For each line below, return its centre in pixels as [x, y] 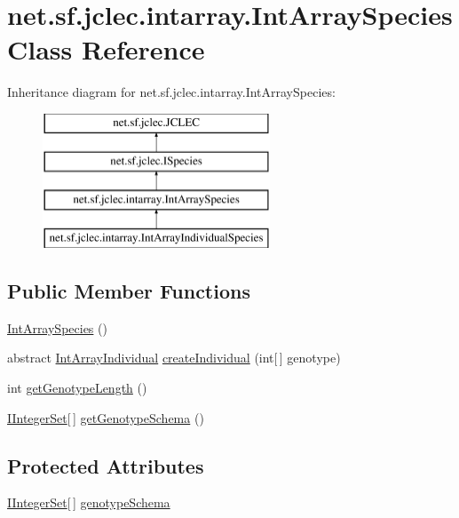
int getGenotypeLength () [77, 388]
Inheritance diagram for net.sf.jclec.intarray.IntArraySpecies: [171, 92]
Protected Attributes [106, 465]
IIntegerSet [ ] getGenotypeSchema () [106, 417]
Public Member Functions [129, 291]
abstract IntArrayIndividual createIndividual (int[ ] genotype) [174, 358]
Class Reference [106, 49]
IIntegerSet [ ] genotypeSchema [89, 502]
